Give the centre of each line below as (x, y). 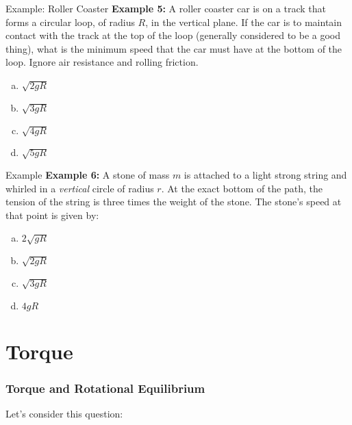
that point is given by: (52, 215)
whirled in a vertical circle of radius (80, 188)
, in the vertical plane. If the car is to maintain (244, 22)
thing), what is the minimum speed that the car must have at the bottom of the (174, 48)
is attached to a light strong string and (265, 175)
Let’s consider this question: (64, 414)
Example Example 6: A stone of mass (88, 175)
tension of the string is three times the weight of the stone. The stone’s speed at (174, 202)
